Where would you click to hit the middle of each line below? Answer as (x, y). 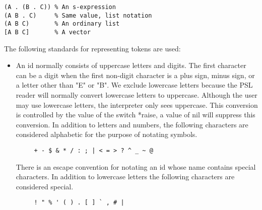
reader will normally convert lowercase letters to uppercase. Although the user (137, 95)
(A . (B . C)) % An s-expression (60, 7)
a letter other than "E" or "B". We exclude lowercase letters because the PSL (134, 85)
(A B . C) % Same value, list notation (78, 15)
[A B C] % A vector (47, 32)
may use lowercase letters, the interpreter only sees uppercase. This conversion (137, 104)
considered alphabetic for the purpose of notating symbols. (107, 134)
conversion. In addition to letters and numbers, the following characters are (132, 124)
